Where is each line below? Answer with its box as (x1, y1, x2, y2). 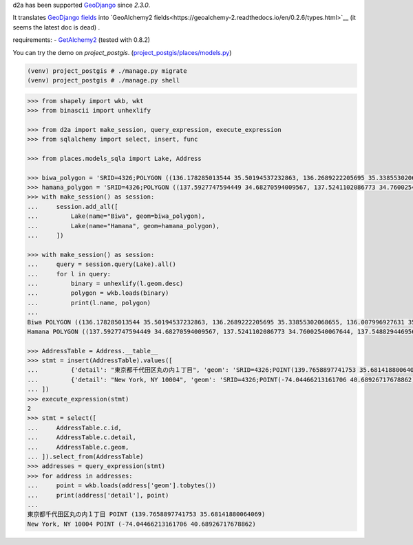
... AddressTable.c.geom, (27, 443, 129, 451)
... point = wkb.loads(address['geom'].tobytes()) (27, 482, 216, 489)
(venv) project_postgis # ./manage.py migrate (27, 67, 187, 75)
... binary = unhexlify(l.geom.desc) (27, 279, 184, 287)
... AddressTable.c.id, (27, 423, 122, 432)
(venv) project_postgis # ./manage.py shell (27, 76, 180, 84)
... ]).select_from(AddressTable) (27, 452, 144, 460)
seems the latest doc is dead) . (12, 23, 100, 31)
